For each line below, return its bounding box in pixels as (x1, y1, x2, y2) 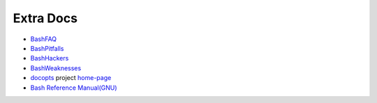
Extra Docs (13, 10, 78, 26)
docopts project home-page (30, 74, 112, 82)
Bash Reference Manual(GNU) (30, 84, 118, 92)
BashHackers (30, 54, 69, 63)
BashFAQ (30, 35, 57, 43)
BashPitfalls (30, 44, 64, 52)
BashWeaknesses (30, 63, 82, 72)
